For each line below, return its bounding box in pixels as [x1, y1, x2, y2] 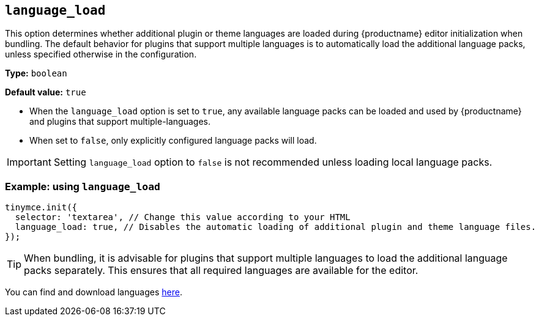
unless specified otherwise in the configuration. [5, 49, 197, 60]
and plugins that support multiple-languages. [29, 116, 211, 127]
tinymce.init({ [5, 202, 78, 213]
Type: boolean [5, 68, 67, 79]
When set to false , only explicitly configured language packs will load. [29, 135, 317, 146]
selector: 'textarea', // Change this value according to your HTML [15, 212, 351, 223]
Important [7, 156, 51, 169]
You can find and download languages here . [5, 287, 182, 298]
